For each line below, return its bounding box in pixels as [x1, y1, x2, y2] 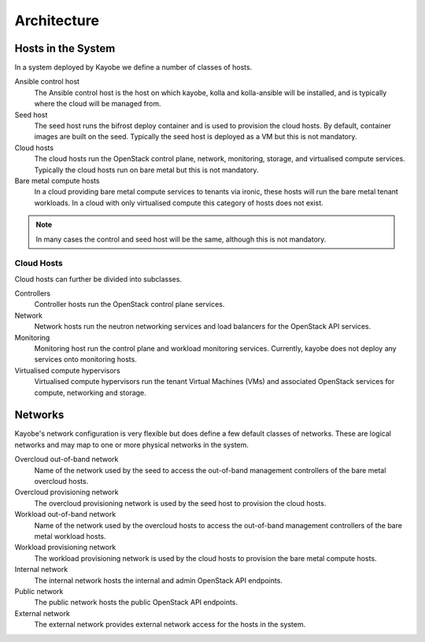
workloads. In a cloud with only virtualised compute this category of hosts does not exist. [34, 197, 324, 208]
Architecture [14, 12, 100, 29]
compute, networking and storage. [34, 388, 147, 397]
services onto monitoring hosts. [34, 355, 137, 364]
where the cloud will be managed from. [34, 99, 161, 109]
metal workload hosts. [34, 532, 106, 541]
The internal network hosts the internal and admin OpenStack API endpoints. [34, 575, 283, 585]
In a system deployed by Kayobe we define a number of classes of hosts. [14, 63, 253, 72]
